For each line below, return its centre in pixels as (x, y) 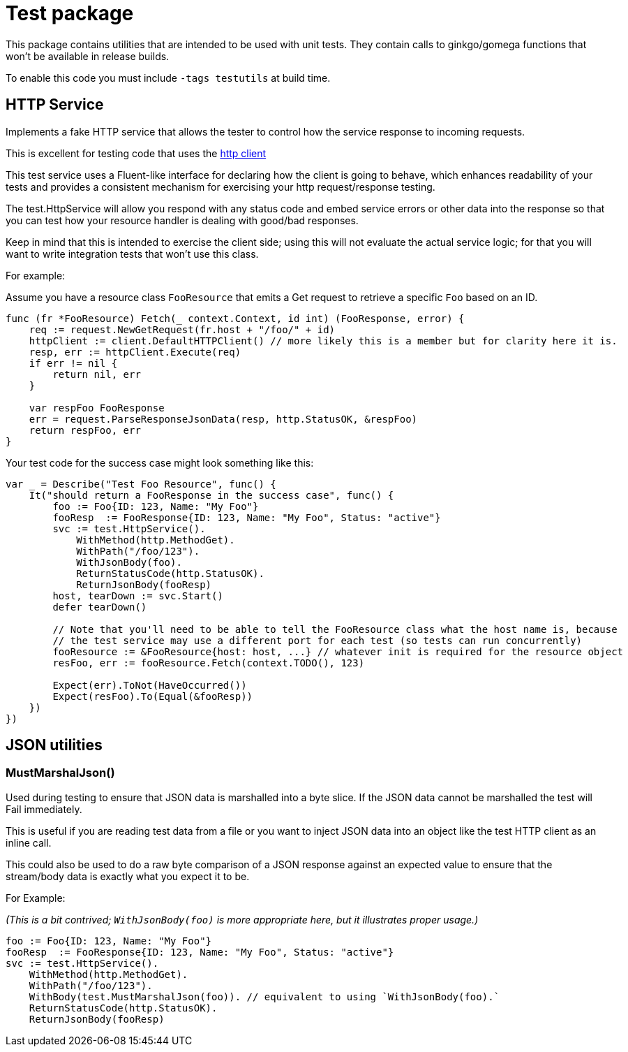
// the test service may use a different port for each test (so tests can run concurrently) (317, 640)
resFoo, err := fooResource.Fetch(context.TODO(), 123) (209, 663)
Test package (70, 13)
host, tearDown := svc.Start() (138, 596)
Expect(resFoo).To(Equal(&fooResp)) (153, 696)
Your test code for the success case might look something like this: (160, 462)
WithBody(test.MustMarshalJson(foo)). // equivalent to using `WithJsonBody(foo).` (264, 996)
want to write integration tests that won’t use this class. (132, 254)
